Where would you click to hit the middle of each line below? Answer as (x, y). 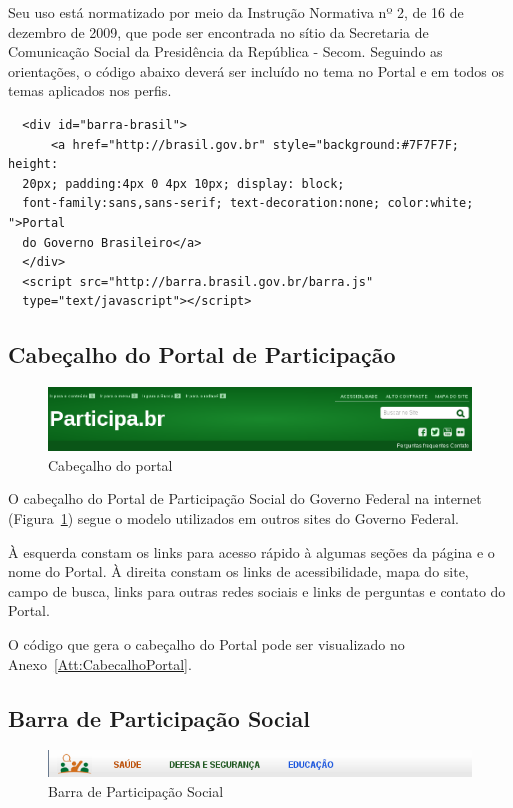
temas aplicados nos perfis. (90, 90)
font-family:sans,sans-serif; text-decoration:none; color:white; (248, 203)
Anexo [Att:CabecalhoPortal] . (100, 663)
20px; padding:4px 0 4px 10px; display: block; (183, 183)
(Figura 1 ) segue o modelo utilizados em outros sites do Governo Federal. (233, 518)
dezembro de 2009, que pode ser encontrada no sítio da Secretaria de (218, 31)
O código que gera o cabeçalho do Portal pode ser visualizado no (206, 644)
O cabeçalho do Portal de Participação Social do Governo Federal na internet (245, 498)
